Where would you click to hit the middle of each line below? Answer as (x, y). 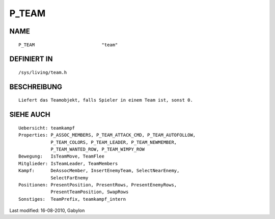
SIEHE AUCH (30, 115)
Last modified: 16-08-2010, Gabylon (47, 210)
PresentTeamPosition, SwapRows (90, 192)
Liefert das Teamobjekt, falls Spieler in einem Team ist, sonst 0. (106, 100)
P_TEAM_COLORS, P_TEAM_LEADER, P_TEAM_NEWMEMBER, (114, 142)
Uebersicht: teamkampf (47, 128)
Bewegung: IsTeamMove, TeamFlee (61, 157)
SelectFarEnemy (70, 178)
